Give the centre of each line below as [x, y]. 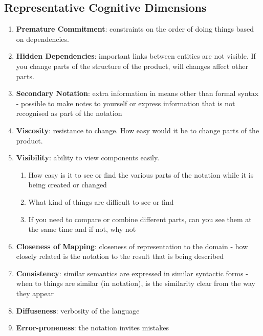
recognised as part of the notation [69, 113]
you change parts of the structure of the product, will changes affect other [132, 66]
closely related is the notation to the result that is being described [120, 256]
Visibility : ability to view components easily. [88, 158]
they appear [35, 293]
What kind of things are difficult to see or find [101, 201]
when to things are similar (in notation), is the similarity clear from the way [136, 283]
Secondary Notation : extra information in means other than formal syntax [137, 93]
